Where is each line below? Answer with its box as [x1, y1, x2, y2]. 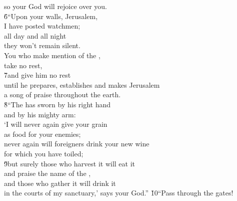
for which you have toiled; [4, 148, 83, 158]
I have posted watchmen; [4, 21, 80, 31]
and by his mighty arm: [4, 109, 76, 119]
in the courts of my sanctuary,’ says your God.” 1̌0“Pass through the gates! [4, 187, 233, 198]
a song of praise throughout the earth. [4, 89, 121, 100]
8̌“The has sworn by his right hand [4, 99, 111, 109]
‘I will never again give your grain [4, 119, 107, 129]
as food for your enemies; [4, 128, 81, 139]
